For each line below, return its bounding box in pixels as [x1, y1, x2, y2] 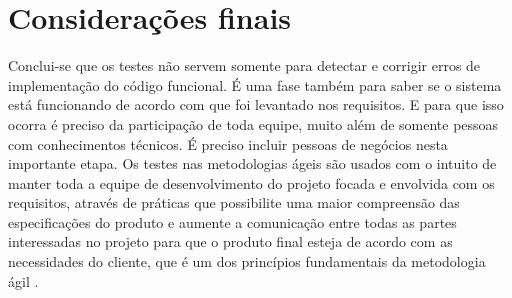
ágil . [8, 270, 39, 291]
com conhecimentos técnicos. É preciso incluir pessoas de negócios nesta [8, 133, 448, 154]
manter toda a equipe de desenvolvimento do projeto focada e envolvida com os [8, 172, 495, 193]
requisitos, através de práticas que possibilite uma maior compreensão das [8, 192, 460, 213]
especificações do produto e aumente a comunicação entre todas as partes [8, 211, 457, 232]
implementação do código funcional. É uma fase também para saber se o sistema [8, 74, 502, 95]
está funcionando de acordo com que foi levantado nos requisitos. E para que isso [8, 94, 504, 115]
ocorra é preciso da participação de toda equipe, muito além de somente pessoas [8, 113, 499, 134]
